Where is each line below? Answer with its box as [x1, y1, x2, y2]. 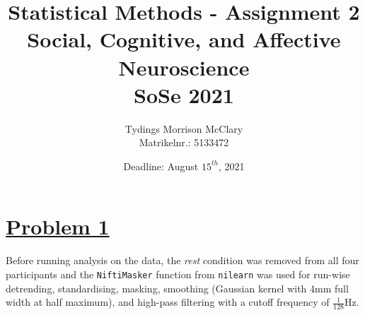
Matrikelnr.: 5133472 [139, 135, 229, 150]
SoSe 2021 [134, 80, 234, 109]
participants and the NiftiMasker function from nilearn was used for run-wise [6, 267, 350, 281]
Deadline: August [123, 158, 199, 173]
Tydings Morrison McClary [124, 121, 243, 136]
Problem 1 [6, 212, 110, 241]
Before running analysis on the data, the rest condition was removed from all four [6, 253, 359, 268]
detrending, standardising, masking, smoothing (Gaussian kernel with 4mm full [6, 280, 349, 295]
